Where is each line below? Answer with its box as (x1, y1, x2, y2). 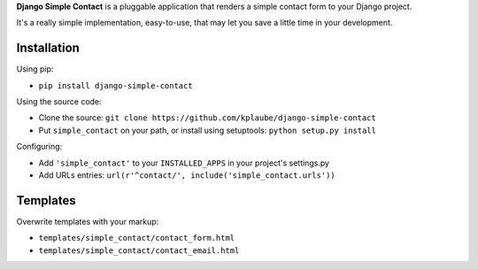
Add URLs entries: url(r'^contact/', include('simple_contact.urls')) (38, 170, 335, 181)
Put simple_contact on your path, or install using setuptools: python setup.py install (38, 125, 376, 135)
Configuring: (16, 142, 63, 152)
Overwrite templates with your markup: (16, 216, 159, 227)
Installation (16, 41, 80, 56)
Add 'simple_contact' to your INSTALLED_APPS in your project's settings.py (38, 158, 330, 168)
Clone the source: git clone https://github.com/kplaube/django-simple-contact (38, 112, 376, 123)
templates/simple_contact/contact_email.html (38, 245, 240, 256)
